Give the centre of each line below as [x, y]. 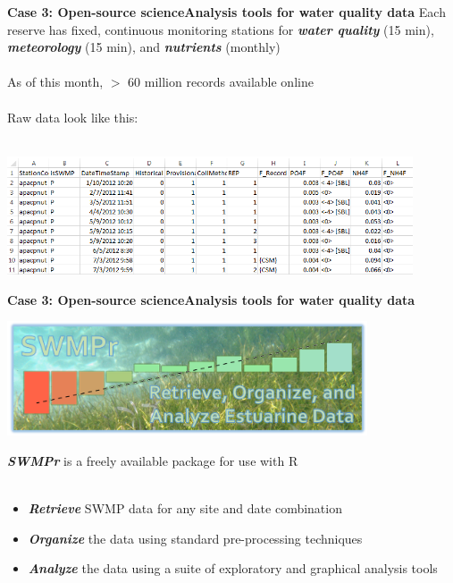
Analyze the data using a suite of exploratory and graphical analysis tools [233, 568]
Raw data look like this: [73, 117]
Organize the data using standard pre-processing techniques [195, 538]
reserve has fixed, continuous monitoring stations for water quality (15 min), [221, 29]
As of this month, [55, 82]
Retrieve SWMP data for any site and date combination [185, 508]
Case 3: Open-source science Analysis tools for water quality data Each [226, 12]
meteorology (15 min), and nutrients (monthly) [144, 47]
